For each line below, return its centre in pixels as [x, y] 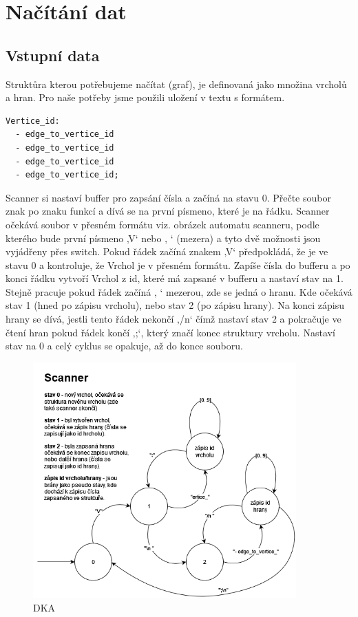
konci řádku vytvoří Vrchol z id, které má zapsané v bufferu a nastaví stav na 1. [175, 278]
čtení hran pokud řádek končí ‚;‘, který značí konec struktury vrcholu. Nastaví [170, 332]
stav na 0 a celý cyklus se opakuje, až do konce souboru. [124, 346]
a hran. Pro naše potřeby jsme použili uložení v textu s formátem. [145, 97]
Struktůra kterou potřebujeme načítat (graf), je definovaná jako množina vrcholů [176, 84]
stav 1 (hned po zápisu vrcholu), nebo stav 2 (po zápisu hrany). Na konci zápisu [175, 305]
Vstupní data [53, 55]
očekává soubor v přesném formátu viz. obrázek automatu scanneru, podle [162, 224]
